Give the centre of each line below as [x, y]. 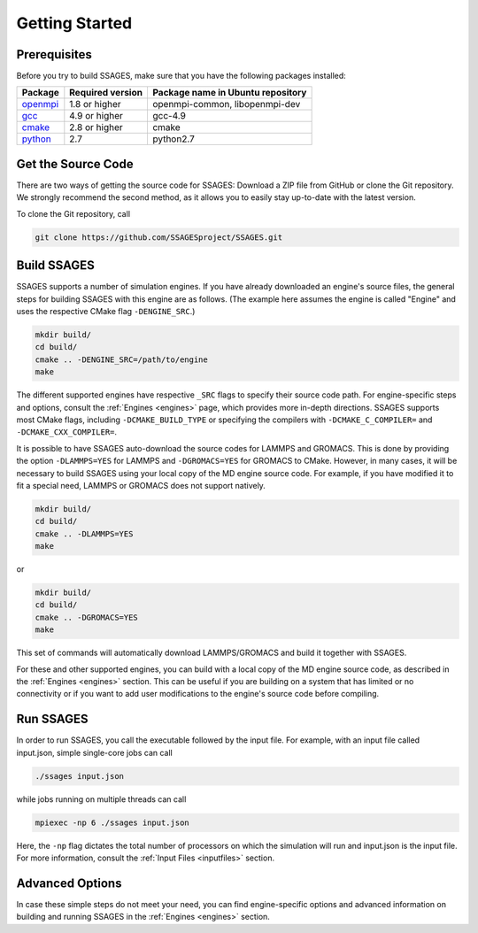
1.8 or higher [95, 104]
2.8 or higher [96, 127]
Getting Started [74, 23]
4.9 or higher [96, 116]
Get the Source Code [75, 164]
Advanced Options [69, 883]
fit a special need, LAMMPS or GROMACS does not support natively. [141, 485]
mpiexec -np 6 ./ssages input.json [112, 822]
